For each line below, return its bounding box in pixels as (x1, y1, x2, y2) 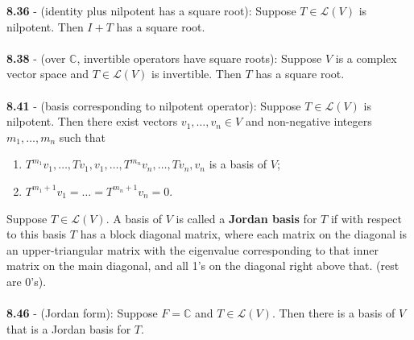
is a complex (335, 49, 397, 66)
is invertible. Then (151, 65, 242, 82)
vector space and (6, 65, 89, 82)
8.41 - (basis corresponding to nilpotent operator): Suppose (6, 97, 301, 114)
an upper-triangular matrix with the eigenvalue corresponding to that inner (6, 241, 379, 258)
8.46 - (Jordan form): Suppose (6, 305, 158, 321)
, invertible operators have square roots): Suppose (77, 49, 322, 66)
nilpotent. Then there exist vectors (6, 113, 178, 130)
